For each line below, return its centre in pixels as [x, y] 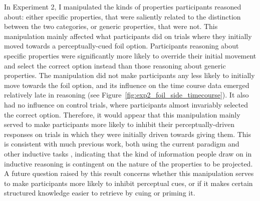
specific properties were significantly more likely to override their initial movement [130, 55]
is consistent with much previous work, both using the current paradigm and [122, 144]
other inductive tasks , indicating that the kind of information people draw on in [128, 153]
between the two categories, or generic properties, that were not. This [111, 26]
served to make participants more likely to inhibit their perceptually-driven [119, 124]
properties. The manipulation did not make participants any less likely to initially [129, 75]
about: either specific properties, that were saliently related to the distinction [122, 16]
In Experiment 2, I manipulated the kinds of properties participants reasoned [123, 6]
